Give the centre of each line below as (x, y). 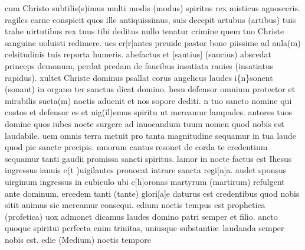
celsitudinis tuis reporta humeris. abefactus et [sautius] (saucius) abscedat (138, 54)
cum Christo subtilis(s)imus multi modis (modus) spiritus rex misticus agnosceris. (152, 8)
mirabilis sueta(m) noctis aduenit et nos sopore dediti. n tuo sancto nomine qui (148, 100)
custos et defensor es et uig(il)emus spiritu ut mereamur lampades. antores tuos (148, 112)
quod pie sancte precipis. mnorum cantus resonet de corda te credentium (136, 147)
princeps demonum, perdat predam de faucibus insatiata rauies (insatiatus (139, 65)
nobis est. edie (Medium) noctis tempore (78, 239)
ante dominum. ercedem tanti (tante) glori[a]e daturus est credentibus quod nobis (152, 193)
